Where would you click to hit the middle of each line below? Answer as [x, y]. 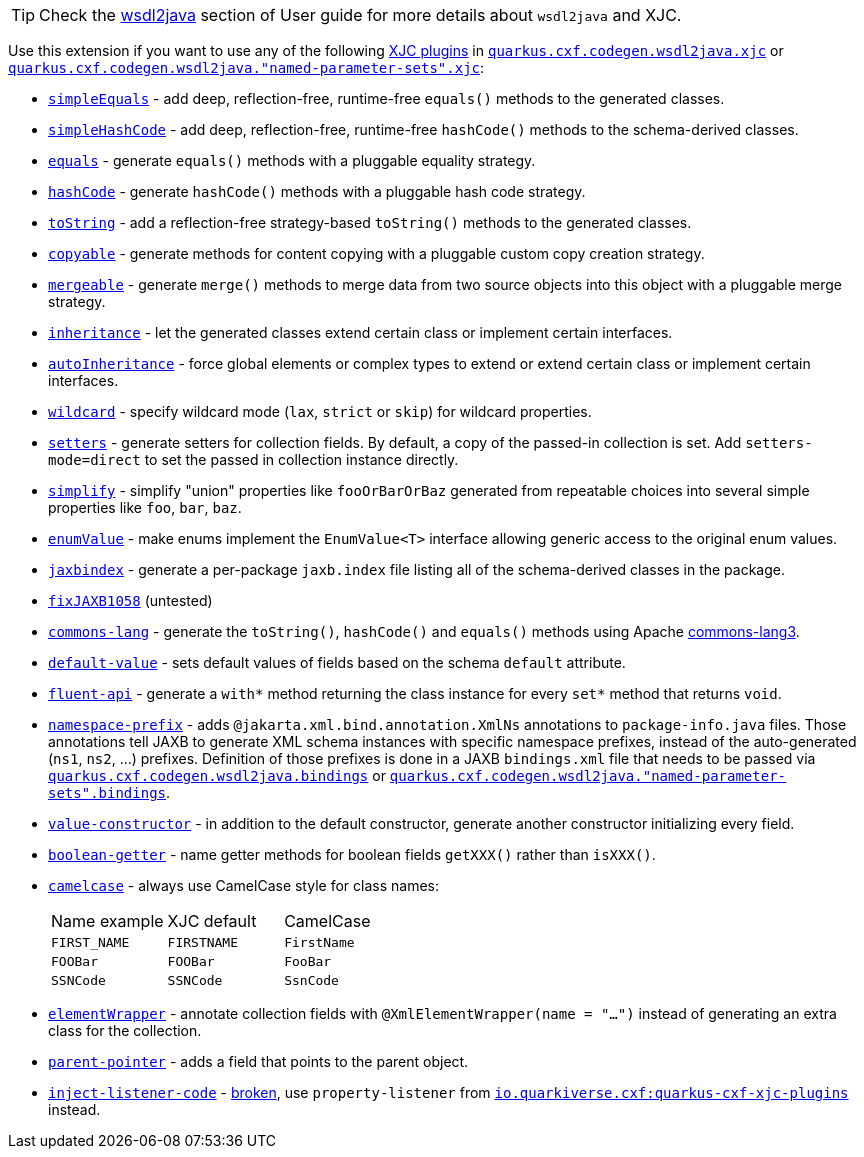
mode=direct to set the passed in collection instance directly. [253, 459]
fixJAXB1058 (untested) [130, 600]
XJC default [212, 921]
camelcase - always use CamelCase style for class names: [243, 885]
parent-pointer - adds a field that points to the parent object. [258, 1061]
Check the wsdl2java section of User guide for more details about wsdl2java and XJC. [360, 15]
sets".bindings [107, 793]
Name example [107, 921]
